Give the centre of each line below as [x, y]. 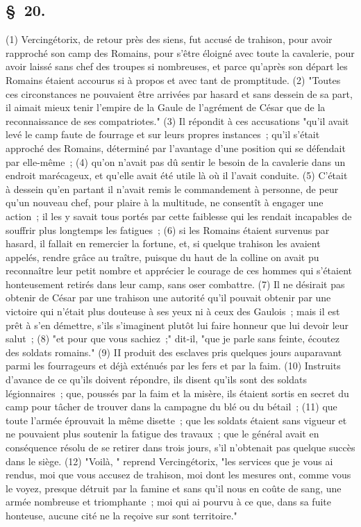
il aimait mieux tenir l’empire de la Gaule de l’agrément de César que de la [166, 107]
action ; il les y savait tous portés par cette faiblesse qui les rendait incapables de [179, 216]
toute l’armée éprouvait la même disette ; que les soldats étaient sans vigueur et [176, 420]
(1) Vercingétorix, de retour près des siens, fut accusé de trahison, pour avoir [169, 39]
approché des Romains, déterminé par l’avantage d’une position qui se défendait [176, 148]
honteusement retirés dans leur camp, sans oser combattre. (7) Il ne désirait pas [175, 284]
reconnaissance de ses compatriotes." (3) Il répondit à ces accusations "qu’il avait [177, 120]
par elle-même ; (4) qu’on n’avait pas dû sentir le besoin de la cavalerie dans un [176, 161]
